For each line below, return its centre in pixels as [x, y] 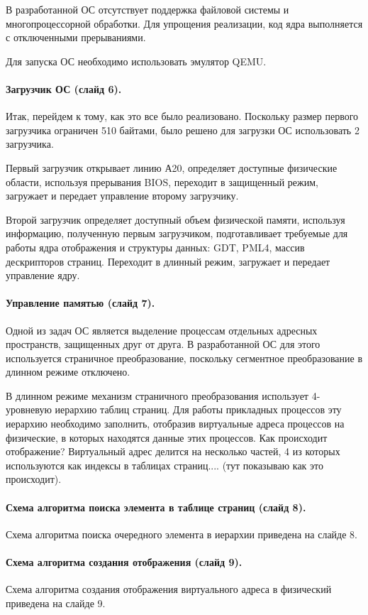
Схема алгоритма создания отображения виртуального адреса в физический [169, 589]
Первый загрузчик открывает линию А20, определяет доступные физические [172, 167]
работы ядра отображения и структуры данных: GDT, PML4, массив [155, 247]
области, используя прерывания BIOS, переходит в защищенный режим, [162, 181]
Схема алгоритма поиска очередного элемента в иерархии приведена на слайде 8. [182, 534]
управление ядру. [43, 275]
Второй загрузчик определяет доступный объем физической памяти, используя [175, 219]
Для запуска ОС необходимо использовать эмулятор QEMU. [136, 61]
